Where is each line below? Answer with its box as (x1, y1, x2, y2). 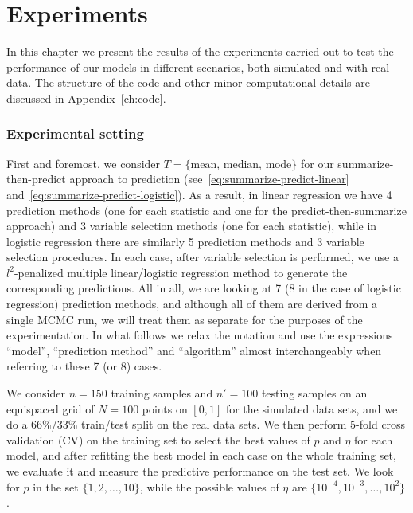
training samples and (111, 385, 213, 401)
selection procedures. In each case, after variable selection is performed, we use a (6, 249, 399, 265)
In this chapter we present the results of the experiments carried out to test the (6, 43, 394, 60)
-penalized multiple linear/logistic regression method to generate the (14, 264, 348, 280)
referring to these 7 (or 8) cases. (6, 358, 162, 374)
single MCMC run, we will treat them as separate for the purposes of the (6, 311, 363, 327)
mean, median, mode (190, 159, 292, 170)
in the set (33, 478, 79, 495)
